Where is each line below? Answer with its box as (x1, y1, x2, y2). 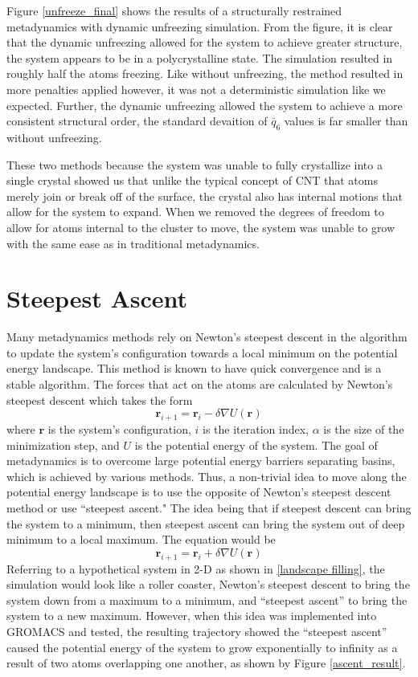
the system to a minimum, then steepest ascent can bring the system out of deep (6, 515, 405, 532)
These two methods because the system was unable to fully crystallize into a (6, 156, 383, 173)
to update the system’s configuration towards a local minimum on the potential (6, 344, 398, 361)
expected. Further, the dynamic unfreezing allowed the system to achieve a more (6, 96, 403, 113)
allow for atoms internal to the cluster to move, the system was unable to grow (6, 218, 395, 235)
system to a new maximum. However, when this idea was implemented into (6, 607, 377, 624)
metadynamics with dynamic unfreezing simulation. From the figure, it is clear (6, 18, 393, 35)
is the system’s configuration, (47, 421, 191, 437)
